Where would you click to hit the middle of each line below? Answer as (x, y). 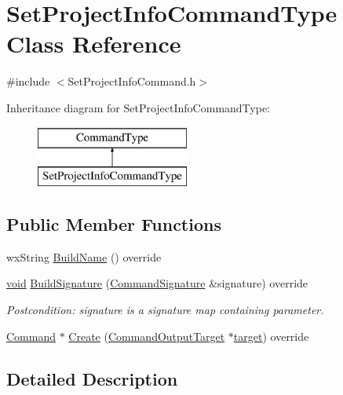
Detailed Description (92, 378)
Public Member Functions (114, 224)
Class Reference (94, 44)
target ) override (271, 336)
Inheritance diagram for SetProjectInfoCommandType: (138, 107)
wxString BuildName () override (84, 256)
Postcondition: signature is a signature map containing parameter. (165, 310)
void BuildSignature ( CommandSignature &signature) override (157, 283)
